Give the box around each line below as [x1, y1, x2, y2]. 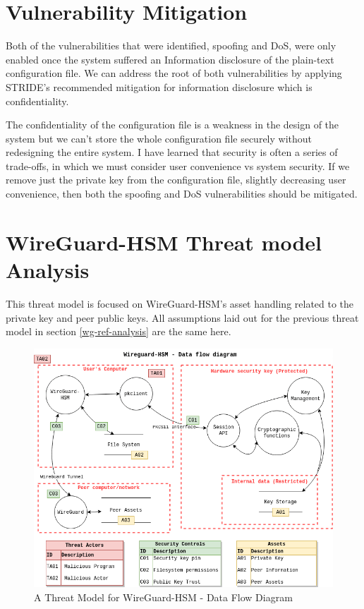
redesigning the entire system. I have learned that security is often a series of [6, 145, 338, 159]
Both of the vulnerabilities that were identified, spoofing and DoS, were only [6, 38, 336, 53]
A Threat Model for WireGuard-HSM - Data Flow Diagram [34, 589, 293, 604]
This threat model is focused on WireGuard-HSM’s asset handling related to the [6, 296, 354, 310]
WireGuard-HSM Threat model [6, 227, 322, 256]
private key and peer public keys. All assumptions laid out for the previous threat [6, 310, 359, 325]
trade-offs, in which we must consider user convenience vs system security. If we [6, 158, 350, 173]
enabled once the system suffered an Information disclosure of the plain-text [6, 52, 334, 66]
